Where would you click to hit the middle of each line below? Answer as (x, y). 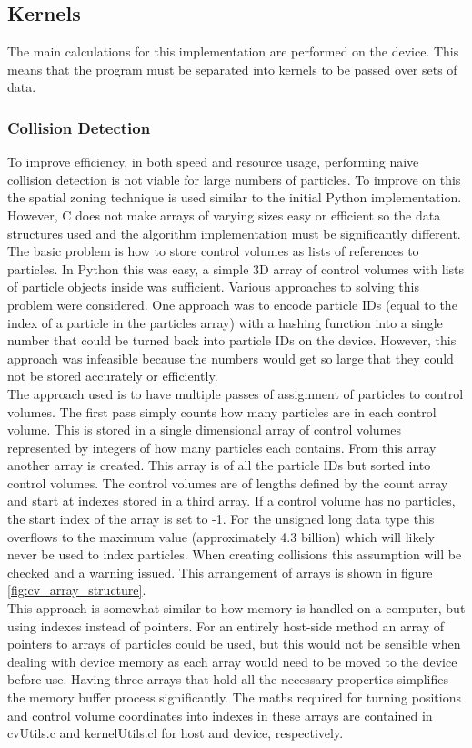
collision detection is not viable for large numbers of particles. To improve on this (234, 179)
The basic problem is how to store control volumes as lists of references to (213, 251)
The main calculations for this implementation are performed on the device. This (233, 51)
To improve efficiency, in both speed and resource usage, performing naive (213, 162)
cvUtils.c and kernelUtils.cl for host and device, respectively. (176, 733)
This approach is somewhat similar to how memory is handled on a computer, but (236, 608)
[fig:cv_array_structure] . (77, 590)
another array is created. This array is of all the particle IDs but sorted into (219, 465)
